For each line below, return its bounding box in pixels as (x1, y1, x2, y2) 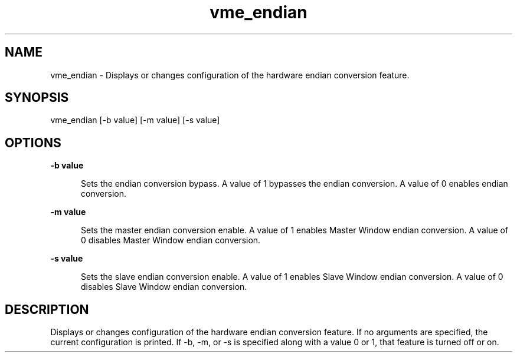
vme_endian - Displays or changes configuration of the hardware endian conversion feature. (50, 70, 410, 80)
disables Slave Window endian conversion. (81, 282, 247, 292)
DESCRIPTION (5, 302, 89, 317)
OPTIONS (5, 135, 61, 150)
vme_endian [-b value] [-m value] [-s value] (50, 115, 220, 125)
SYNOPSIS (5, 90, 69, 105)
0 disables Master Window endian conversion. (81, 235, 261, 246)
